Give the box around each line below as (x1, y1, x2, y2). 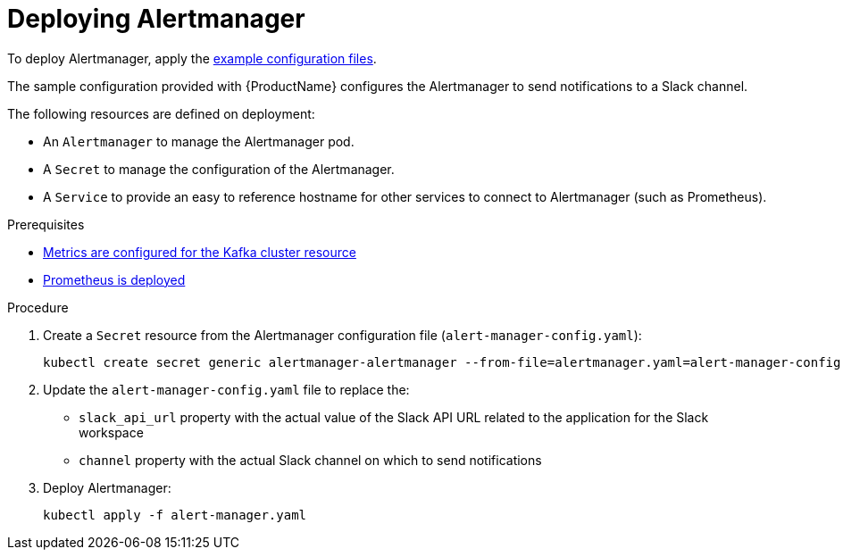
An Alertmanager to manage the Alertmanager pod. (43, 133, 355, 149)
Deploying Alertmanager (7, 4, 305, 34)
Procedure (7, 299, 69, 315)
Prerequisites (7, 216, 85, 232)
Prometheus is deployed (43, 271, 186, 287)
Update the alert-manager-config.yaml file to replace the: (43, 381, 410, 397)
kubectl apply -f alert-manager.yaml (43, 507, 307, 522)
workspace (79, 424, 144, 440)
